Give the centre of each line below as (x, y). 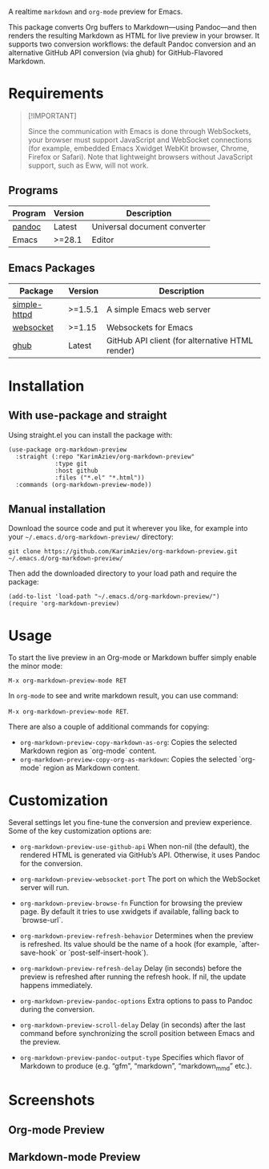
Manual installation (57, 509)
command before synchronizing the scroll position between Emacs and (137, 1033)
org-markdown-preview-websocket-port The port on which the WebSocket (140, 879)
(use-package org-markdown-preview (68, 449)
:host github (76, 471)
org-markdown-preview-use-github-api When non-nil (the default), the (134, 847)
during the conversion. (57, 1009)
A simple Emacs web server (159, 309)
